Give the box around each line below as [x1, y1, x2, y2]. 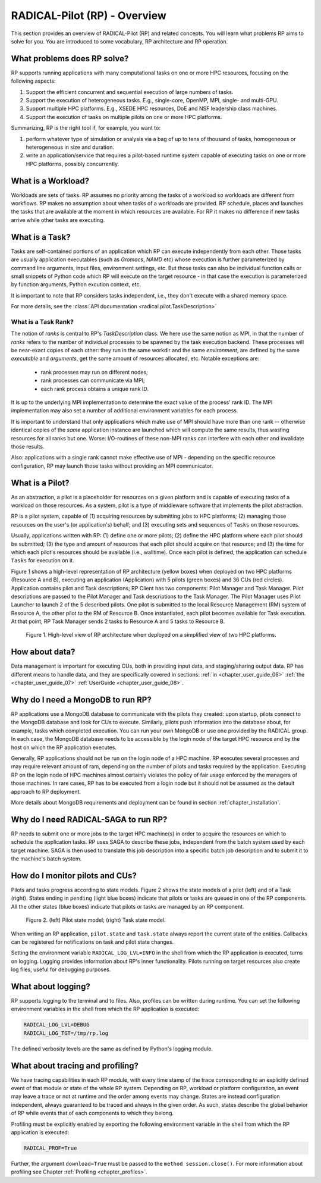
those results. [11, 443, 45, 450]
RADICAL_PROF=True [23, 1144, 77, 1151]
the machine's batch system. [11, 855, 82, 862]
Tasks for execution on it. [11, 557, 74, 564]
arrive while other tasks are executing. [11, 216, 105, 223]
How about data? [11, 647, 75, 657]
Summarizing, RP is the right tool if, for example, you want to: [11, 124, 160, 132]
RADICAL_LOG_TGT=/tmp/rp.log [23, 1029, 109, 1037]
